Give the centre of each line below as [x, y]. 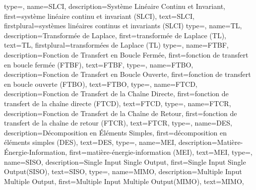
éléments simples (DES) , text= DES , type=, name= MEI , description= [111, 142]
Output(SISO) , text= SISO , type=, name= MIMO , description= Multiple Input [123, 171]
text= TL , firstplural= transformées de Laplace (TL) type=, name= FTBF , [116, 45]
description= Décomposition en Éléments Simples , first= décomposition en [115, 132]
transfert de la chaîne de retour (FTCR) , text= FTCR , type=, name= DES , [118, 123]
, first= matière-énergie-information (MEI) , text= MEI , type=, [159, 152]
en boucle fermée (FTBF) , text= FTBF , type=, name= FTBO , [99, 64]
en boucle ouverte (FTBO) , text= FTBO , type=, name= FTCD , [101, 84]
